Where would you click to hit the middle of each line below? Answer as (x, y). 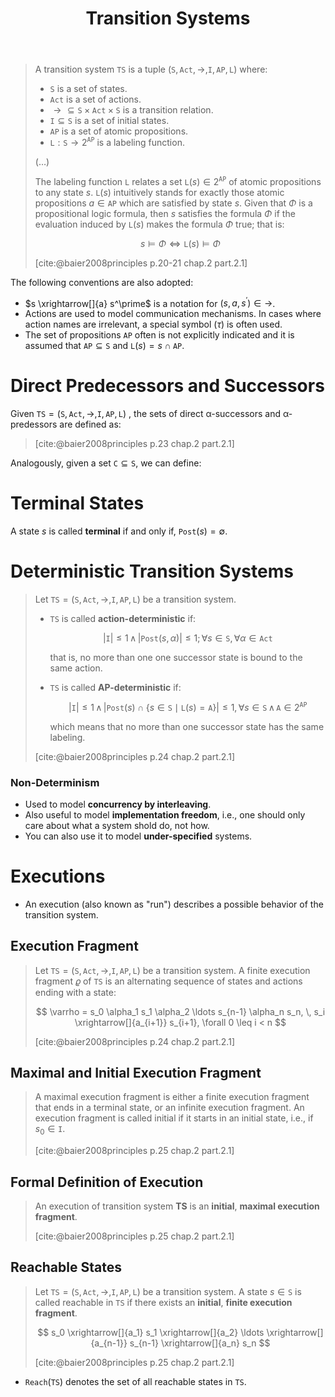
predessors (34, 424)
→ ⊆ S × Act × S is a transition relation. (133, 110)
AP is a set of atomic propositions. (119, 131)
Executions (58, 876)
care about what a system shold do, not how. (117, 825)
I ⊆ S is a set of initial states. (109, 121)
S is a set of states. (88, 89)
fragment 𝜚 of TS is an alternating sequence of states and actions (168, 981)
